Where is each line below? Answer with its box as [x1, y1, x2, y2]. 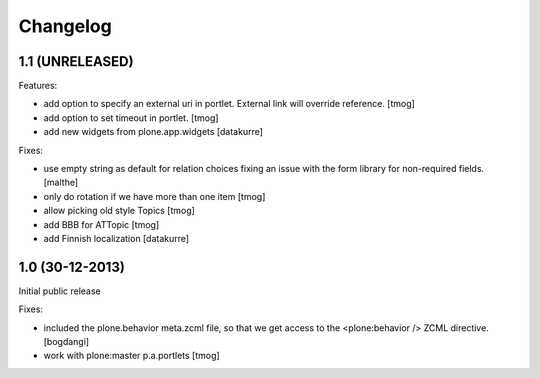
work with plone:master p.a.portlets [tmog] [43, 350, 220, 362]
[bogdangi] [43, 336, 90, 348]
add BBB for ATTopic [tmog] [43, 218, 160, 230]
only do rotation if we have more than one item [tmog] [43, 190, 266, 202]
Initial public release [18, 285, 102, 297]
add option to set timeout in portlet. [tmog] [43, 111, 219, 124]
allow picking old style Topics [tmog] [43, 205, 195, 217]
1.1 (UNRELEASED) [18, 53, 134, 70]
